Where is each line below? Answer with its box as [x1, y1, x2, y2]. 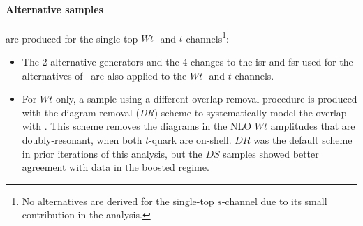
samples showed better [223, 146, 319, 160]
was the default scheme [253, 133, 353, 147]
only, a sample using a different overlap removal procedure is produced [55, 91, 357, 106]
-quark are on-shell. [149, 133, 232, 147]
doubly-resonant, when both [22, 133, 142, 147]
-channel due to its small [221, 193, 327, 208]
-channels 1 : [182, 29, 229, 45]
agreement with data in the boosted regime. [22, 160, 209, 174]
